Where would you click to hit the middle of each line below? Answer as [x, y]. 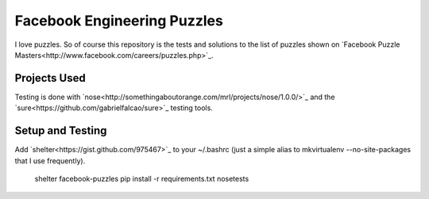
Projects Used [50, 78]
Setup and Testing [61, 131]
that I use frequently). [50, 161]
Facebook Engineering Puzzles [119, 21]
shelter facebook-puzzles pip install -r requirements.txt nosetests [142, 178]
